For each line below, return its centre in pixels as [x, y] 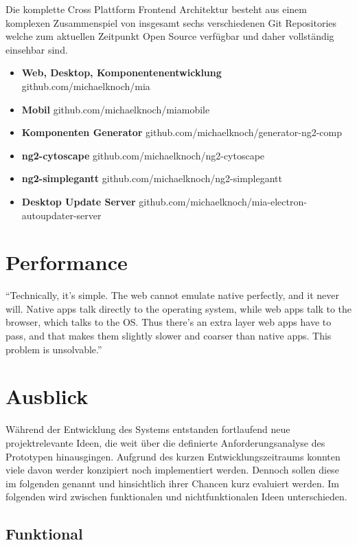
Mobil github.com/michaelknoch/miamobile [116, 109]
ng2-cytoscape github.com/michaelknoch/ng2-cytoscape [143, 155]
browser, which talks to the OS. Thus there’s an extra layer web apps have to [169, 322]
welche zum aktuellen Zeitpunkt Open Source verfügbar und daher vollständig [170, 36]
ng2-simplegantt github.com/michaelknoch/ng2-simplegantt [152, 178]
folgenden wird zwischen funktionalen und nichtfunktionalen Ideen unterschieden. [176, 497]
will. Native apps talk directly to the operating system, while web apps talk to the [178, 308]
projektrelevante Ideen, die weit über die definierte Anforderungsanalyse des [165, 442]
